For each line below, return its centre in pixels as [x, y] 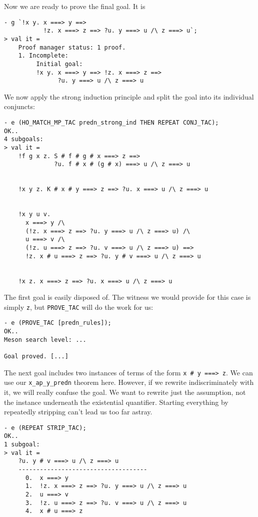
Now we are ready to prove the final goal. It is [75, 6]
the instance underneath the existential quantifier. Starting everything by [116, 402]
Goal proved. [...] [36, 357]
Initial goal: [59, 64]
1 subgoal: [22, 445]
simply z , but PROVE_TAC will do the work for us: [79, 307]
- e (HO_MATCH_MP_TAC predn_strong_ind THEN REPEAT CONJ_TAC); [111, 123]
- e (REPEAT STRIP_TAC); [45, 428]
